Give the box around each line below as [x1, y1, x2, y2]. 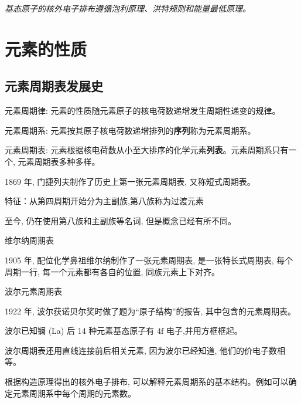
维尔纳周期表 [5, 234, 54, 246]
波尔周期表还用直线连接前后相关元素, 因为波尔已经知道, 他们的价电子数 [5, 344, 278, 356]
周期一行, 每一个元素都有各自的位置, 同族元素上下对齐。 [5, 265, 220, 277]
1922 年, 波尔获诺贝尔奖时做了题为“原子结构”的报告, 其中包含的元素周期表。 [5, 304, 296, 317]
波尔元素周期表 [5, 285, 62, 297]
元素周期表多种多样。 [18, 155, 100, 167]
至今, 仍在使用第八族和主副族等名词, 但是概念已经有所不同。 [5, 214, 237, 226]
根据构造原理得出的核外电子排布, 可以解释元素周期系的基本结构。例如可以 [5, 375, 289, 388]
